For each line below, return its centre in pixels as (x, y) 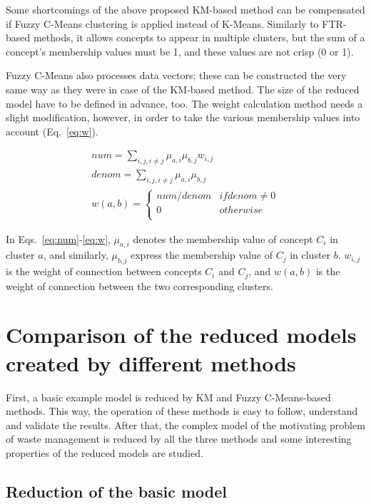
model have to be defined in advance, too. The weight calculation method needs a (184, 103)
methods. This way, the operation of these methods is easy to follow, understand (182, 411)
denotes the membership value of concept (223, 238)
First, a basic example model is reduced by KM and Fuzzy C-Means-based (168, 397)
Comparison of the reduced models (181, 335)
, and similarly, (76, 255)
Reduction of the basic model (117, 491)
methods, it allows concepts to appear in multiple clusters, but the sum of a (199, 37)
